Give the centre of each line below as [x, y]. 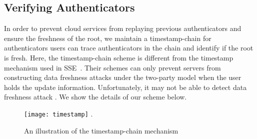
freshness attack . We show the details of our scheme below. [95, 97]
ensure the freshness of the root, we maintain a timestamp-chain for [108, 38]
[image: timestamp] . [58, 113]
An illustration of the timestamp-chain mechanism [101, 130]
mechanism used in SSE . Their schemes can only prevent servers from [112, 67]
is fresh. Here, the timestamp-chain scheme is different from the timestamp [119, 57]
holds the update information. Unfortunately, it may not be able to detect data [125, 87]
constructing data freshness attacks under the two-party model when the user [123, 77]
